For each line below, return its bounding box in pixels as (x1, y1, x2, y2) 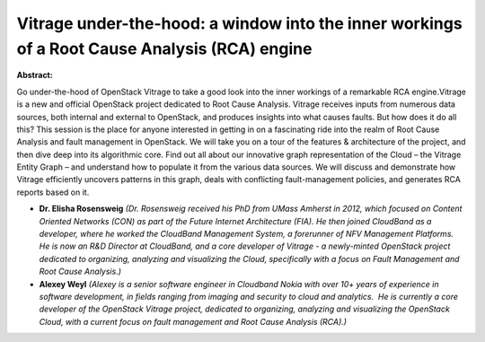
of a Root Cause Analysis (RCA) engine (16, 39, 313, 58)
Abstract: (16, 70, 53, 81)
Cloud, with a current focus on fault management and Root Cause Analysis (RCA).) (39, 316, 348, 327)
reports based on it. (16, 187, 90, 197)
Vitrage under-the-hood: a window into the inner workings (16, 13, 463, 33)
